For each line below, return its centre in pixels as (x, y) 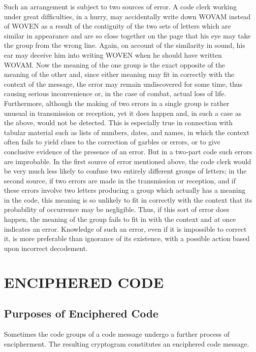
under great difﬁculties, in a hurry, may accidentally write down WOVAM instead (127, 16)
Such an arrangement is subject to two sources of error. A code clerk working (120, 6)
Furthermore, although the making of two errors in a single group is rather (117, 103)
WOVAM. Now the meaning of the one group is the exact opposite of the (114, 64)
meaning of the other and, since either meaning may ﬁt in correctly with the (119, 74)
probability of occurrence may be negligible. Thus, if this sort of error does (117, 209)
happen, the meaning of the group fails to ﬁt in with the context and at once (120, 219)
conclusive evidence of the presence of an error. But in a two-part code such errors (128, 151)
